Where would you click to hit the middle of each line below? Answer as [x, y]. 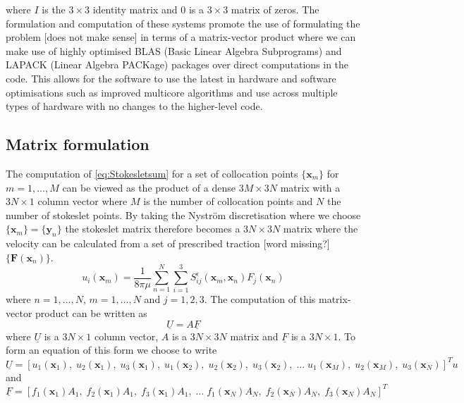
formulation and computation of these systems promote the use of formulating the [183, 23]
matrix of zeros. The [275, 9]
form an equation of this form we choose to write [111, 350]
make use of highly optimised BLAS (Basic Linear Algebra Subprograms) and [174, 50]
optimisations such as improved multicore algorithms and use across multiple [172, 92]
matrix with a [310, 187]
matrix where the [320, 229]
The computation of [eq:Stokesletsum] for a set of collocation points [152, 173]
